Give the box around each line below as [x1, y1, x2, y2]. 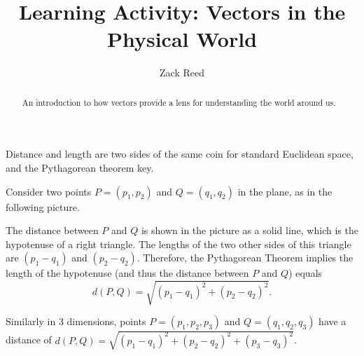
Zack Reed [160, 65, 204, 80]
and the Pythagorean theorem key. [6, 160, 154, 174]
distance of [6, 332, 52, 347]
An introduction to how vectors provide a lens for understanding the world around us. [22, 96, 336, 108]
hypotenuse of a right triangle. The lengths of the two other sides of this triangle [6, 236, 351, 251]
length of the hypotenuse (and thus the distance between [6, 266, 249, 280]
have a [318, 314, 346, 329]
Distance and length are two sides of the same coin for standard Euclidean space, [6, 146, 353, 161]
